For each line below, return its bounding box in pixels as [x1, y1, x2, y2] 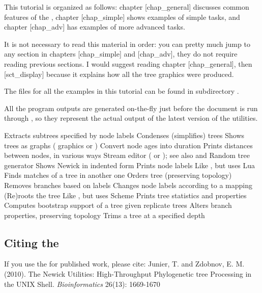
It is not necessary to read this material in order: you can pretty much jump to [4, 38, 250, 49]
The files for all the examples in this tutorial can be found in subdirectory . [4, 86, 239, 96]
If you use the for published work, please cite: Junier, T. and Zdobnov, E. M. [4, 258, 245, 269]
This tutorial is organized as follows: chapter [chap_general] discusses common [4, 2, 249, 12]
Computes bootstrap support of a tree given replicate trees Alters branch [4, 200, 232, 210]
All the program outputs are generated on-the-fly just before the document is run [4, 102, 258, 113]
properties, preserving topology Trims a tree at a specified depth [4, 209, 205, 220]
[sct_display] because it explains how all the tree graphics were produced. [4, 68, 234, 79]
